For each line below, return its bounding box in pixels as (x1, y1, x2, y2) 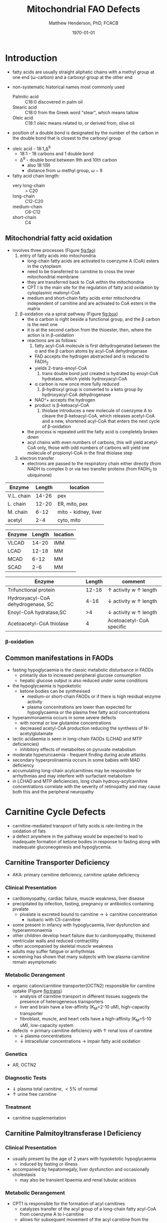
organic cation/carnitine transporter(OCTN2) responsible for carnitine (12, 983, 155, 989)
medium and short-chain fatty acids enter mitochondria (27, 295, 141, 301)
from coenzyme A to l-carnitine (19, 1211, 84, 1217)
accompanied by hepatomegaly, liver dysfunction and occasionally (12, 1166, 150, 1172)
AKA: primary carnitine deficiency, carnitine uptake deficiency (12, 871, 140, 877)
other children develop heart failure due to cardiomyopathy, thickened (12, 933, 156, 939)
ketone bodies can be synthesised (19, 688, 90, 694)
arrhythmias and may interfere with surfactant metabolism (12, 773, 132, 779)
